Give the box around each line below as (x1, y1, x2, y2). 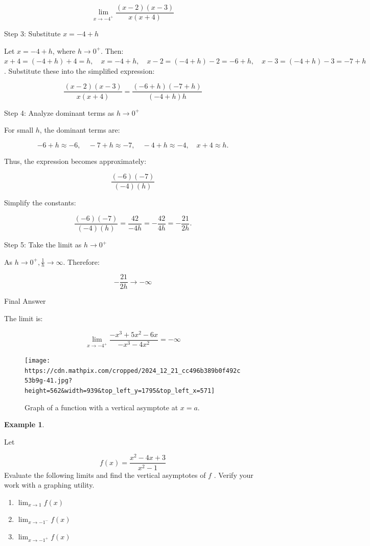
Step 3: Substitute (4, 28, 61, 39)
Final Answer (4, 296, 46, 306)
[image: (25, 357, 51, 364)
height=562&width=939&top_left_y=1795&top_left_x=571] (25, 387, 215, 394)
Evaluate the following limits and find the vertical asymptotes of (4, 469, 206, 480)
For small (4, 124, 34, 135)
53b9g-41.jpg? (25, 377, 73, 385)
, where (52, 45, 76, 56)
